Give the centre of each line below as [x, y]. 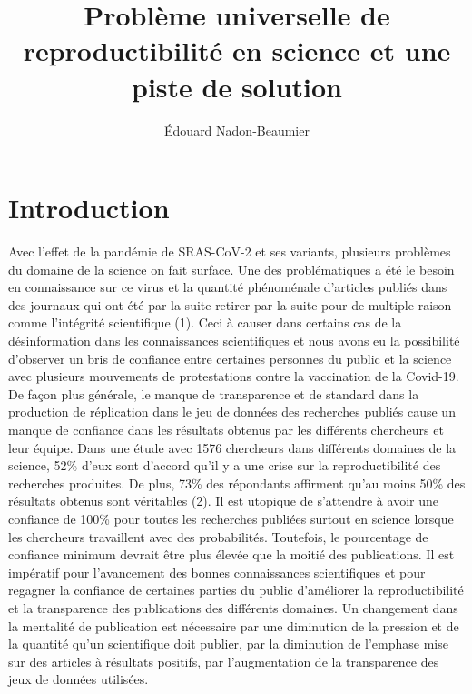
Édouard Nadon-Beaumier [237, 130]
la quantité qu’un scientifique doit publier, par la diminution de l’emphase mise [228, 644]
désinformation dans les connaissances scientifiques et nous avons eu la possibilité [234, 340]
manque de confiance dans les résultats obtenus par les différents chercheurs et [226, 429]
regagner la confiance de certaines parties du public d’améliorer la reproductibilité [236, 590]
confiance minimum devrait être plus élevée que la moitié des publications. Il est [231, 554]
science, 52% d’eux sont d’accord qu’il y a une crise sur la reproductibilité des [225, 465]
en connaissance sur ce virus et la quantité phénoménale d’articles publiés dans [228, 287]
